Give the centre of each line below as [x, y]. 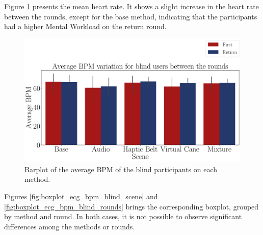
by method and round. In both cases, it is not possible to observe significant [123, 216]
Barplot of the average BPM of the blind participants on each [121, 169]
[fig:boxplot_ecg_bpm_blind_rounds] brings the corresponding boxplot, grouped [131, 206]
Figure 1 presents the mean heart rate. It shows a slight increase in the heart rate [131, 6]
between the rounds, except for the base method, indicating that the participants [131, 16]
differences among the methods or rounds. [70, 226]
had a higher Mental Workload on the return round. [85, 26]
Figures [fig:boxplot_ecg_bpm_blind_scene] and [81, 196]
